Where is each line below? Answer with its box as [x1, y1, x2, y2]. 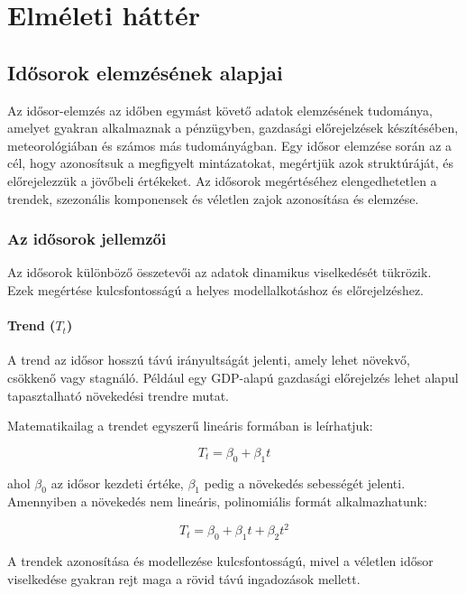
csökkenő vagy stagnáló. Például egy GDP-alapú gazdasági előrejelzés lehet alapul [7, 367, 459, 386]
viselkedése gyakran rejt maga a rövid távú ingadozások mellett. [7, 569, 361, 588]
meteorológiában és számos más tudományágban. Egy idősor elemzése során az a [7, 135, 452, 154]
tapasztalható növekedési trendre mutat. [7, 385, 230, 404]
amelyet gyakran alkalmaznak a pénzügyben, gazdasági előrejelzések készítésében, [7, 118, 459, 137]
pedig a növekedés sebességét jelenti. [204, 473, 406, 492]
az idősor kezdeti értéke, [50, 473, 184, 492]
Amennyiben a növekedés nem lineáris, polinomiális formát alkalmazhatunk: [7, 492, 427, 511]
